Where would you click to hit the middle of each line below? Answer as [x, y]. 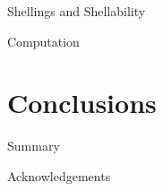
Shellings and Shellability [77, 11]
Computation [43, 41]
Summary [34, 146]
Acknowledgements [59, 175]
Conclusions [82, 103]
